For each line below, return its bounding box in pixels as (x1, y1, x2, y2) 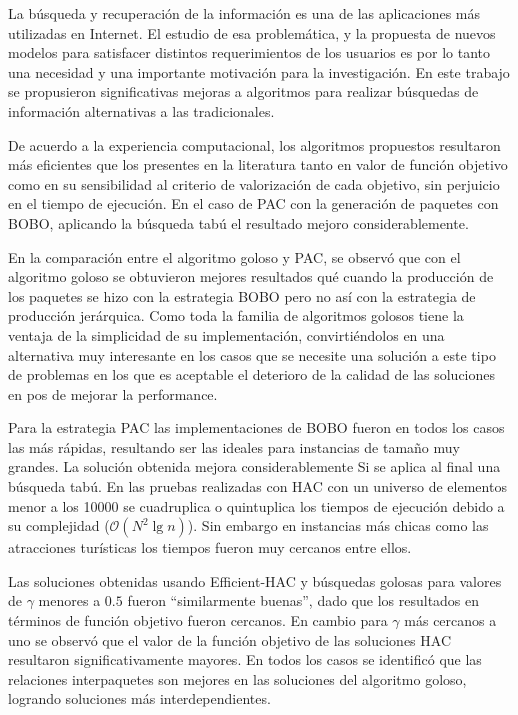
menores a (38, 590, 101, 611)
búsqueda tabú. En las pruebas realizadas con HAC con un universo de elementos (8, 476, 507, 497)
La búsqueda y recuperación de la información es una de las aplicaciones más (8, 3, 481, 23)
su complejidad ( (8, 515, 110, 536)
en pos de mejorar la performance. (8, 383, 218, 404)
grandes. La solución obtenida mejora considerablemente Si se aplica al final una (8, 456, 501, 477)
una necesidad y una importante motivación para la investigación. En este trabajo (8, 61, 510, 82)
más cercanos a (404, 610, 497, 631)
